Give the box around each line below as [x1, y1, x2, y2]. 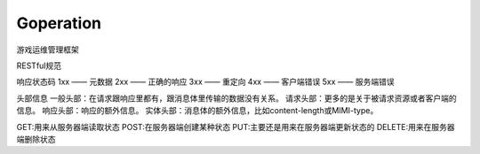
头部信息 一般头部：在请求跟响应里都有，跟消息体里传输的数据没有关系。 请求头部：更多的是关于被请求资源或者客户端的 [16, 93, 457, 104]
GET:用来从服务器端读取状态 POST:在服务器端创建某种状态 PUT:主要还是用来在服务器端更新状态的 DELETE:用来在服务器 [16, 121, 455, 132]
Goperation [16, 13, 102, 33]
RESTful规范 [16, 60, 62, 71]
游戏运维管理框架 [16, 44, 79, 55]
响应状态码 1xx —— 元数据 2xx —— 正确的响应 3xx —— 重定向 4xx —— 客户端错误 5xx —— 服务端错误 [16, 76, 395, 88]
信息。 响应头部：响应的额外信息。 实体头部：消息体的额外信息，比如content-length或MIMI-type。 [16, 105, 379, 116]
